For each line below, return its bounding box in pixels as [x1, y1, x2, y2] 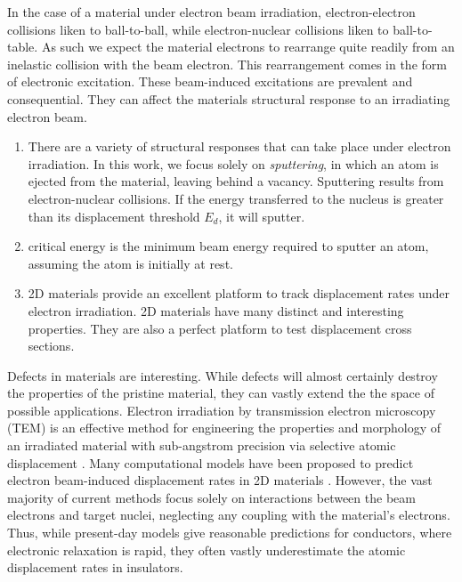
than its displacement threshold [28, 206, 200, 225]
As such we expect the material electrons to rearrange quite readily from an [41, 37, 455, 56]
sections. [28, 336, 75, 355]
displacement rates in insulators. [7, 558, 183, 577]
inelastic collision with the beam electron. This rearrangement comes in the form [7, 54, 447, 73]
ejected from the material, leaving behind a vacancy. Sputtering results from [28, 172, 444, 190]
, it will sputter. [218, 206, 305, 225]
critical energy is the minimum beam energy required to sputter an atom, [28, 237, 429, 255]
